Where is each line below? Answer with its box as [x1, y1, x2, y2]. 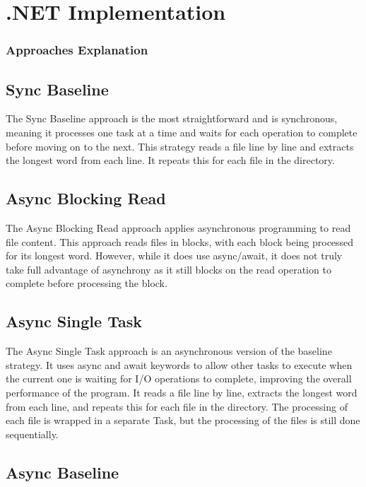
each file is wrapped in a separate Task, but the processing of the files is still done [6, 413, 360, 428]
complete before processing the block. [6, 276, 167, 291]
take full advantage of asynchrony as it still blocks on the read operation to [6, 262, 331, 276]
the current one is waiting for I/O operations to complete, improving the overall [6, 371, 352, 386]
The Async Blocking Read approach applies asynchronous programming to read [6, 221, 351, 235]
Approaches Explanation [6, 41, 148, 59]
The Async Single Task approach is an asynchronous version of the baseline [6, 344, 332, 358]
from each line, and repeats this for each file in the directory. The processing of [6, 399, 348, 413]
